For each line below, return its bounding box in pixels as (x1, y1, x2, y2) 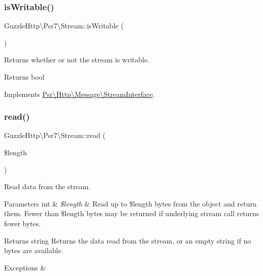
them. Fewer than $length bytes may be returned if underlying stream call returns (4, 208, 259, 219)
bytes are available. (4, 245, 63, 256)
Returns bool (4, 72, 45, 82)
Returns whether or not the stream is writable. (4, 54, 149, 65)
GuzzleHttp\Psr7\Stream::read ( (4, 130, 106, 141)
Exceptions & (4, 262, 46, 272)
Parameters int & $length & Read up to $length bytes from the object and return (4, 198, 257, 209)
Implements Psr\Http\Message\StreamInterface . (4, 88, 155, 99)
